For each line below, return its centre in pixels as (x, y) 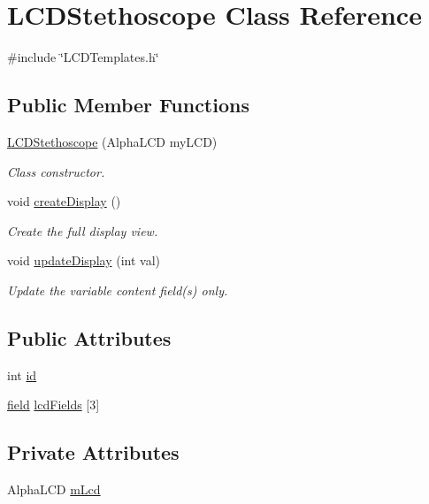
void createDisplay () (64, 201)
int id (22, 374)
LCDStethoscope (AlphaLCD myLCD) (112, 141)
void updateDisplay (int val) (84, 260)
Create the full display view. (83, 230)
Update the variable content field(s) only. (118, 290)
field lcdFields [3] (54, 405)
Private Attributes (93, 452)
